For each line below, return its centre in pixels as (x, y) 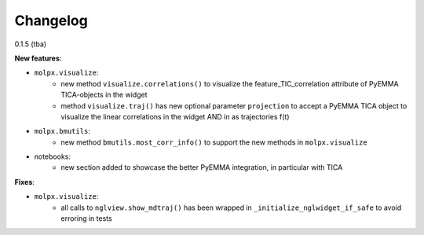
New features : (38, 58)
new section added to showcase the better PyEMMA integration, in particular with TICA (202, 167)
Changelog (51, 20)
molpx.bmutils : (62, 131)
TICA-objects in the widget (104, 95)
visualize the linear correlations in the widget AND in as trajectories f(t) (175, 116)
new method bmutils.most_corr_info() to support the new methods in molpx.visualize (214, 142)
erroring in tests (87, 218)
